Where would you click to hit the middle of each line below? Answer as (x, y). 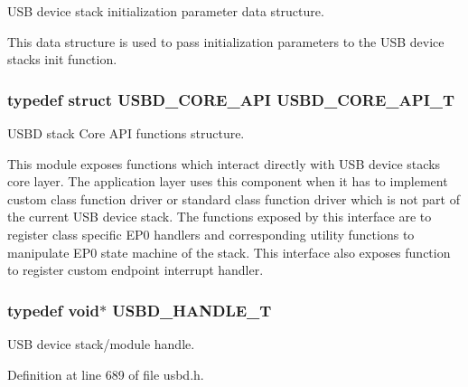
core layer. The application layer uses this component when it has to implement (228, 181)
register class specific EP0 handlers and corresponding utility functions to (211, 234)
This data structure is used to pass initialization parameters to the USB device (226, 41)
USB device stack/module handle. (101, 343)
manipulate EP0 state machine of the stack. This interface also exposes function (229, 252)
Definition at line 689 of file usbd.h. (106, 374)
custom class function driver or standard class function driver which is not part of (234, 198)
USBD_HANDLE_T (192, 310)
